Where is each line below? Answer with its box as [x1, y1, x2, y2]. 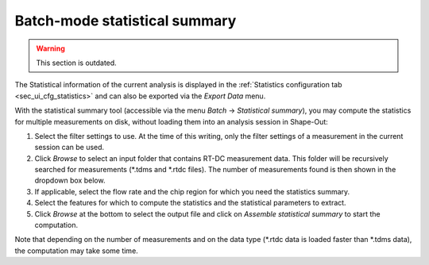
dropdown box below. [34, 175, 106, 186]
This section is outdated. [36, 58, 117, 67]
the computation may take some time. [14, 246, 138, 255]
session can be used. [34, 143, 105, 152]
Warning [36, 44, 65, 53]
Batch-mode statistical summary [14, 12, 237, 29]
